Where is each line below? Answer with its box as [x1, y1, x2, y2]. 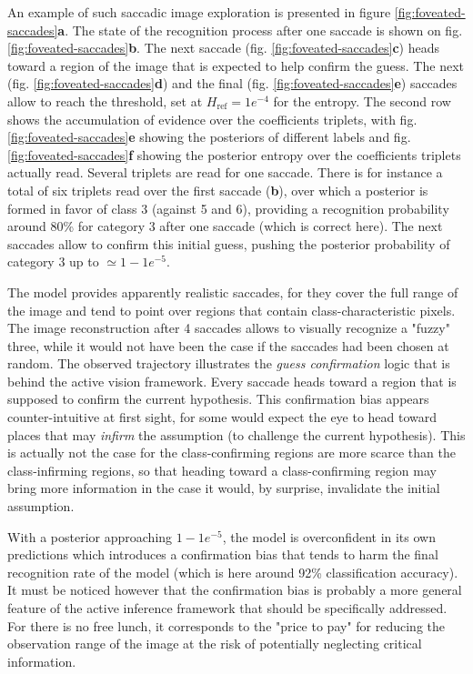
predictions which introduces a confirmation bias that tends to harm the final [7, 545, 438, 564]
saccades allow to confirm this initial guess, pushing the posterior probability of [7, 234, 450, 253]
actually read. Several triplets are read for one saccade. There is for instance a [7, 163, 443, 182]
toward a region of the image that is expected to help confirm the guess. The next [7, 55, 464, 75]
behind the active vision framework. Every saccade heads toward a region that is [7, 371, 457, 390]
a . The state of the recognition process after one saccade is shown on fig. [57, 20, 463, 39]
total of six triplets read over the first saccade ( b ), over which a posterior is [7, 180, 428, 199]
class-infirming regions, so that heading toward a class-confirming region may [7, 460, 437, 479]
